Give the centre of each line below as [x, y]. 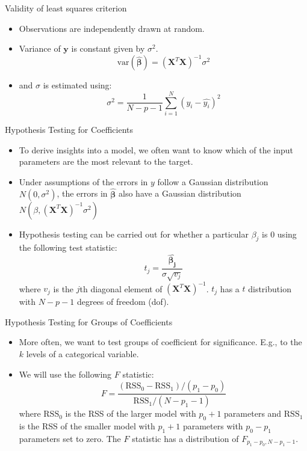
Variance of [40, 48]
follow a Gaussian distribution [213, 181]
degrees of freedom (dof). [123, 302]
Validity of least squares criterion [66, 8]
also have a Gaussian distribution [180, 193]
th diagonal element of [121, 288]
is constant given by [108, 48]
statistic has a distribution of [185, 438]
